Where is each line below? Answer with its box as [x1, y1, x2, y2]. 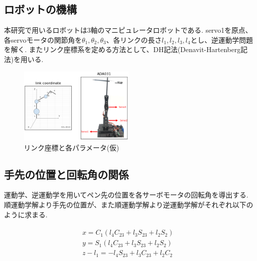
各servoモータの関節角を [4, 34, 82, 45]
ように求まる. [4, 209, 48, 219]
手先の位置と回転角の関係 [4, 166, 129, 182]
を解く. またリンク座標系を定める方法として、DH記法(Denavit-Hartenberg [4, 44, 241, 55]
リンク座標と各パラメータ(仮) [24, 142, 119, 152]
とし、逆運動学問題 [190, 34, 253, 45]
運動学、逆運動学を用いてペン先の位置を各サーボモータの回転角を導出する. [4, 190, 249, 200]
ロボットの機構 [4, 1, 77, 17]
